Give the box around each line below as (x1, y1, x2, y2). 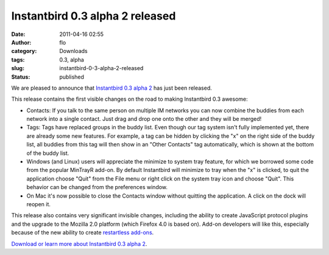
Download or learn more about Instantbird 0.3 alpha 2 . (11, 240, 147, 247)
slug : (11, 65, 24, 72)
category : (11, 48, 37, 55)
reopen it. (26, 200, 51, 207)
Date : (11, 31, 26, 38)
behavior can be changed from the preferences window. (26, 184, 168, 191)
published (59, 73, 85, 81)
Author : (11, 38, 32, 46)
